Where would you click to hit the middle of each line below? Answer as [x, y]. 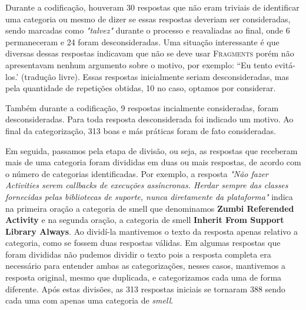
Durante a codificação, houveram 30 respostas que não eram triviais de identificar [152, 7]
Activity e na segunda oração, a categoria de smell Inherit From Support [145, 220]
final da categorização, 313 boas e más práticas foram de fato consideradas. [141, 130]
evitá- [285, 64]
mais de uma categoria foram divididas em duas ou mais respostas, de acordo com [153, 162]
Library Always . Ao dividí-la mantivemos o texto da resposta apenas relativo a [152, 231]
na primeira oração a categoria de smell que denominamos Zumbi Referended [150, 208]
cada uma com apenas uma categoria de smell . [89, 300]
